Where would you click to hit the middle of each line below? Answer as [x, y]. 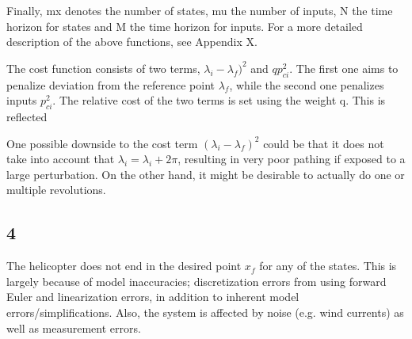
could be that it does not [324, 143]
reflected [27, 116]
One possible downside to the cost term [102, 143]
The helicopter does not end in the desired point [124, 266]
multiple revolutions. [56, 190]
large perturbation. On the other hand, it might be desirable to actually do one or [206, 174]
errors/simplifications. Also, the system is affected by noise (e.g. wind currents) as [205, 312]
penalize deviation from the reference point [111, 84]
